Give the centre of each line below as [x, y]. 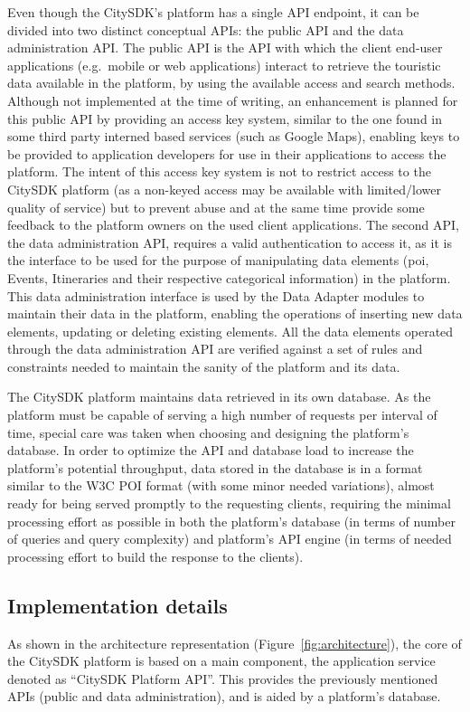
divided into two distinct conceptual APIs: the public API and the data [206, 29]
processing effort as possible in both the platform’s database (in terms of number [231, 521]
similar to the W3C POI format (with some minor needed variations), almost [221, 485]
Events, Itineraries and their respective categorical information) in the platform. [229, 277]
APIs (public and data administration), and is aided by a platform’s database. [224, 696]
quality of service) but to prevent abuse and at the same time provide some [216, 207]
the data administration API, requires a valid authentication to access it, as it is [230, 242]
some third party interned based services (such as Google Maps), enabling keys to [234, 136]
